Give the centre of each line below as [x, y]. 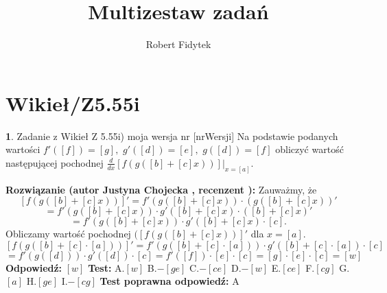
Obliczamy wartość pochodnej [68, 234]
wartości [23, 149]
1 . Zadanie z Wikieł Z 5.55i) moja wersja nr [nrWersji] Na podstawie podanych [172, 136]
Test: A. [106, 267]
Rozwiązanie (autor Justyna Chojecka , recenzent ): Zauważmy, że [161, 189]
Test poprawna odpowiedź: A [169, 281]
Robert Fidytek [178, 44]
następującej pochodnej [55, 162]
